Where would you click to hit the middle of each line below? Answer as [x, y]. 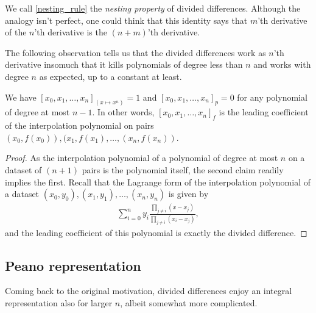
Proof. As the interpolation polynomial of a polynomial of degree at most [142, 158]
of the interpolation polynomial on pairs [79, 125]
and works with [282, 64]
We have [21, 97]
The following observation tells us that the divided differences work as [135, 52]
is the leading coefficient [264, 112]
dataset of [23, 170]
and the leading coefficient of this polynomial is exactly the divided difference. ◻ [156, 232]
